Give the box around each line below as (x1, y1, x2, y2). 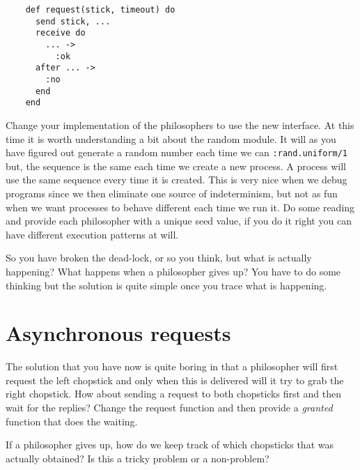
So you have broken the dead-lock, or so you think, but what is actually (6, 250, 312, 265)
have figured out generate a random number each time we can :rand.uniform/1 (6, 145, 347, 160)
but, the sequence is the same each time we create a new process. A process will (6, 158, 346, 173)
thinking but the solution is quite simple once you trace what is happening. (6, 278, 327, 292)
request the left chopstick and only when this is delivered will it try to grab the (6, 372, 344, 387)
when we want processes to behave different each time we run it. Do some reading (6, 199, 355, 214)
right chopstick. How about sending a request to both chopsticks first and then (6, 386, 342, 401)
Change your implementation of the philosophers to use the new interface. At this (6, 117, 354, 132)
